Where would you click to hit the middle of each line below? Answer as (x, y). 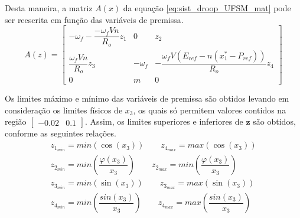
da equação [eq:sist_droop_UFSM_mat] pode (207, 8)
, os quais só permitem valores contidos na (210, 110)
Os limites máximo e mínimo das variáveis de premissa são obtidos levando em (147, 98)
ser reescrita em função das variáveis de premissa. (94, 19)
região (16, 121)
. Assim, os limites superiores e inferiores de (164, 121)
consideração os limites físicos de (64, 110)
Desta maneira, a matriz (49, 8)
